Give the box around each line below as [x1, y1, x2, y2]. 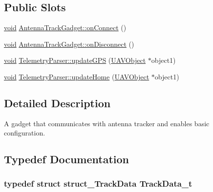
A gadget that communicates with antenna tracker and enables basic [4, 118, 210, 128]
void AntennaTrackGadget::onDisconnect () [4, 38, 134, 49]
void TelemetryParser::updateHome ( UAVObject [4, 71, 149, 81]
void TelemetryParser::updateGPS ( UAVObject [4, 55, 146, 65]
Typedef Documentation [4, 152, 129, 167]
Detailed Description [4, 95, 111, 110]
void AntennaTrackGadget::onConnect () [4, 22, 127, 33]
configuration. [4, 128, 45, 138]
